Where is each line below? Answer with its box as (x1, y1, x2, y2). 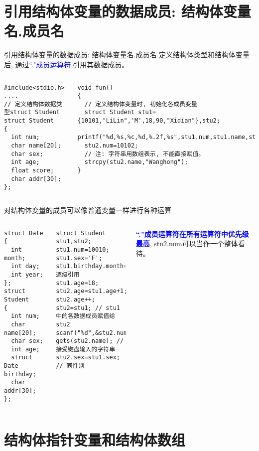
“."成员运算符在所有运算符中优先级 (135, 228, 249, 239)
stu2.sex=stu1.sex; (56, 354, 120, 361)
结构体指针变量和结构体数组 (4, 429, 186, 450)
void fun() (77, 84, 114, 91)
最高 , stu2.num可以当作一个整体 (135, 238, 238, 249)
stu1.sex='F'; (56, 254, 103, 262)
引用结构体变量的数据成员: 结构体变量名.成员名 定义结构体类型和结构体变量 (4, 49, 250, 60)
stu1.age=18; (56, 279, 99, 287)
